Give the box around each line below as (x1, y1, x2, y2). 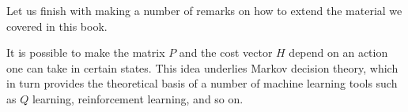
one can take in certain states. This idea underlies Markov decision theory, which (6, 59, 399, 76)
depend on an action (289, 44, 388, 61)
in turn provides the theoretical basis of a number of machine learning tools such (6, 75, 398, 91)
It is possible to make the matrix (6, 44, 165, 61)
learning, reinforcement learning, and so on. (32, 90, 244, 106)
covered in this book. (6, 17, 108, 34)
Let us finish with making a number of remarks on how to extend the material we (6, 2, 402, 18)
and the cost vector (179, 44, 273, 61)
